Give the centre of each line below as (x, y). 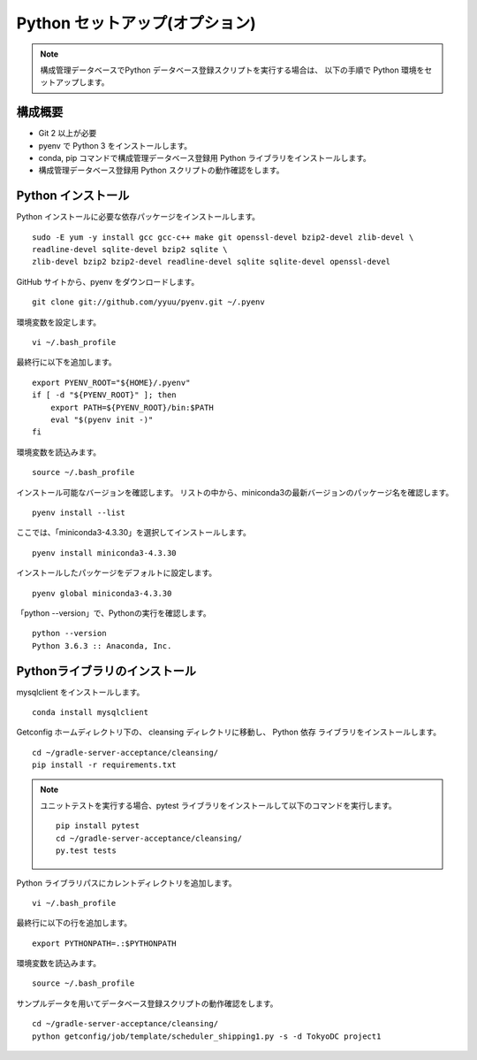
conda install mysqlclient (91, 712)
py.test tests (86, 851)
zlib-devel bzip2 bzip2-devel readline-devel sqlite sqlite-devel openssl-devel (212, 262)
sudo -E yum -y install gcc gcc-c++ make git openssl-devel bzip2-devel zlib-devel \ (223, 237)
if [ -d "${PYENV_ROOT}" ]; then (104, 395)
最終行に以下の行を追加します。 (74, 923)
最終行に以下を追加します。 (66, 362)
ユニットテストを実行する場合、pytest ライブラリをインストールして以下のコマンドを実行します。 (218, 805)
